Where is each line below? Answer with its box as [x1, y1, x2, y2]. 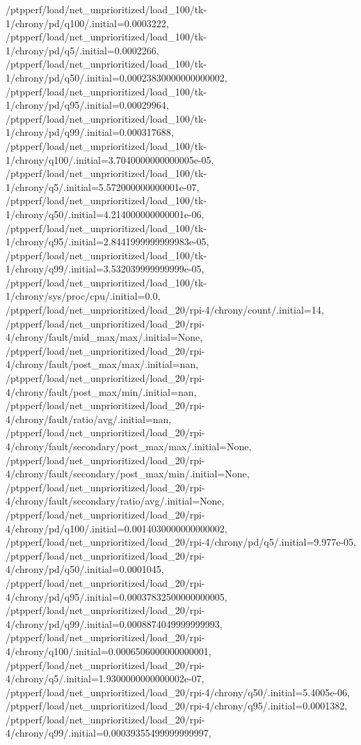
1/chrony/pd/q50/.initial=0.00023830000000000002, [6, 70, 227, 84]
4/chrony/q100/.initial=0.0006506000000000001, [6, 643, 211, 658]
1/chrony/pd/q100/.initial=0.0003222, [6, 15, 169, 30]
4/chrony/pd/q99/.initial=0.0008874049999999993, [6, 616, 223, 631]
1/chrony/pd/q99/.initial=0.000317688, [6, 125, 174, 139]
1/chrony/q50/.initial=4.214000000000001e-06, [6, 206, 204, 221]
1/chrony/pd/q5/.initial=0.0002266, [6, 43, 159, 57]
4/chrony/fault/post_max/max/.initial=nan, [6, 357, 199, 371]
